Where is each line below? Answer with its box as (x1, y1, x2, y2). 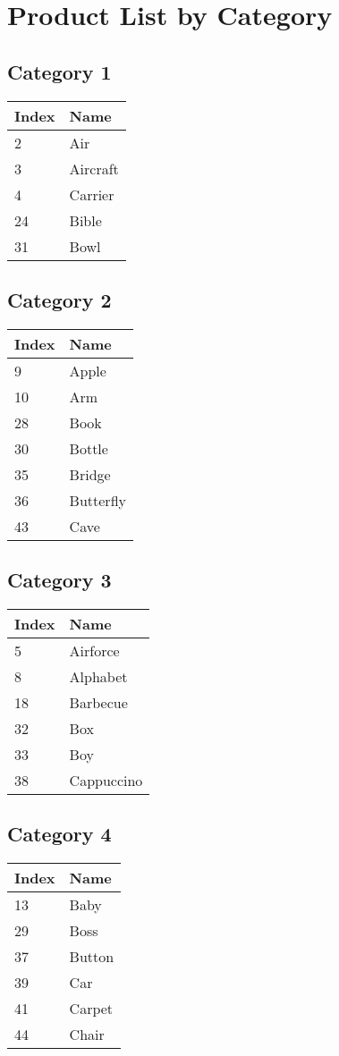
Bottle (69, 437, 108, 459)
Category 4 (7, 820, 112, 848)
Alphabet (69, 665, 128, 687)
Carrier (69, 183, 114, 205)
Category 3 (7, 566, 112, 594)
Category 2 (7, 285, 112, 313)
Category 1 (7, 57, 112, 85)
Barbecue (69, 691, 128, 713)
